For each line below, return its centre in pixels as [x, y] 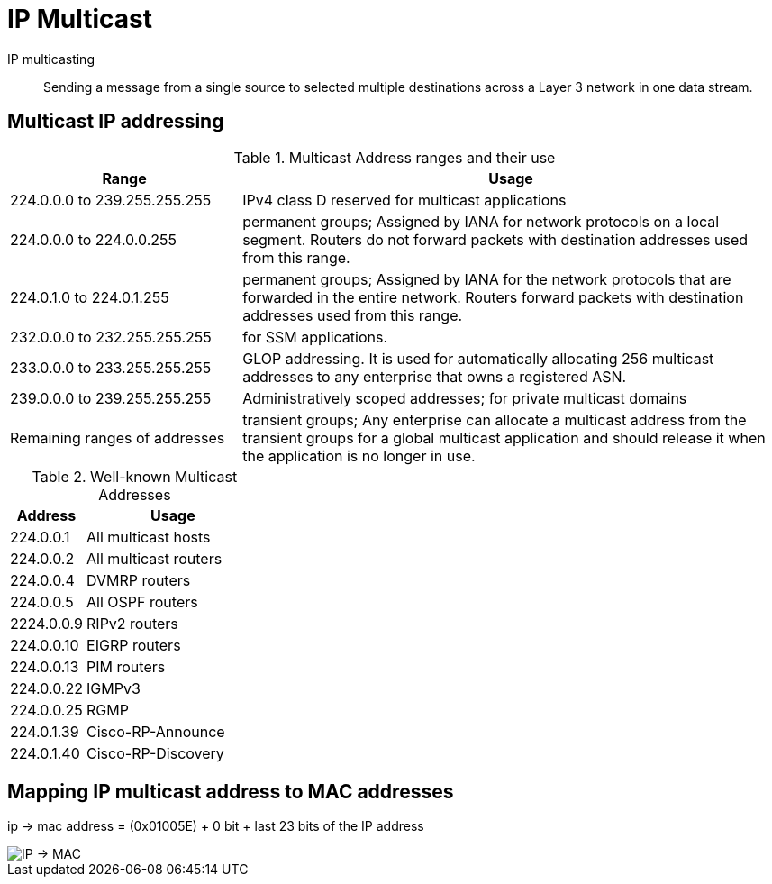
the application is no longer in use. [359, 456]
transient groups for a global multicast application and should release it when [504, 437]
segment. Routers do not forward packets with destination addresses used [495, 239]
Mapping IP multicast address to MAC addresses [231, 792]
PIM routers [126, 666]
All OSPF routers [142, 601]
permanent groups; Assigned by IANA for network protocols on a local [481, 221]
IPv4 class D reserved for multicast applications [404, 200]
